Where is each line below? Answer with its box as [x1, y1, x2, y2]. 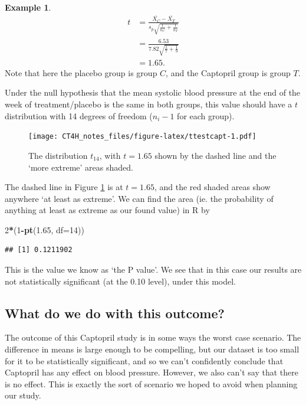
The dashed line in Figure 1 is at [5, 181, 123, 193]
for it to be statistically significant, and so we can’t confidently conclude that [5, 354, 284, 367]
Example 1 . [5, 1, 51, 13]
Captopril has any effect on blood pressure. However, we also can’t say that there [5, 366, 298, 378]
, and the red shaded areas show [154, 181, 271, 193]
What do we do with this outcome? [5, 303, 225, 322]
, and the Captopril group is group [166, 66, 291, 79]
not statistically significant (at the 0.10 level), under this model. [5, 275, 236, 287]
